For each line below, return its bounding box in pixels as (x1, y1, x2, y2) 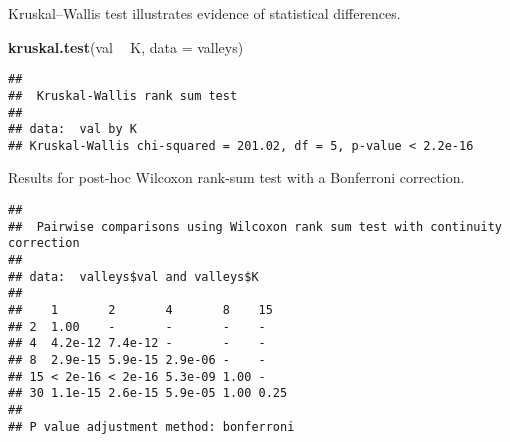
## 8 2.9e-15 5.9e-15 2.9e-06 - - (8, 352, 266, 367)
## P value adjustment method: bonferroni (8, 419, 295, 434)
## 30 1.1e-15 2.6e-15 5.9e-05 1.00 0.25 (8, 386, 288, 401)
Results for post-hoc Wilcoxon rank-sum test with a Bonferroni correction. (8, 167, 465, 188)
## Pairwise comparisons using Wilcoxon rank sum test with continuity (8, 219, 502, 234)
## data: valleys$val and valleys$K (8, 269, 259, 284)
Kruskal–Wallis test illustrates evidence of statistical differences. (8, 3, 401, 23)
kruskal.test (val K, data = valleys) (8, 36, 244, 57)
